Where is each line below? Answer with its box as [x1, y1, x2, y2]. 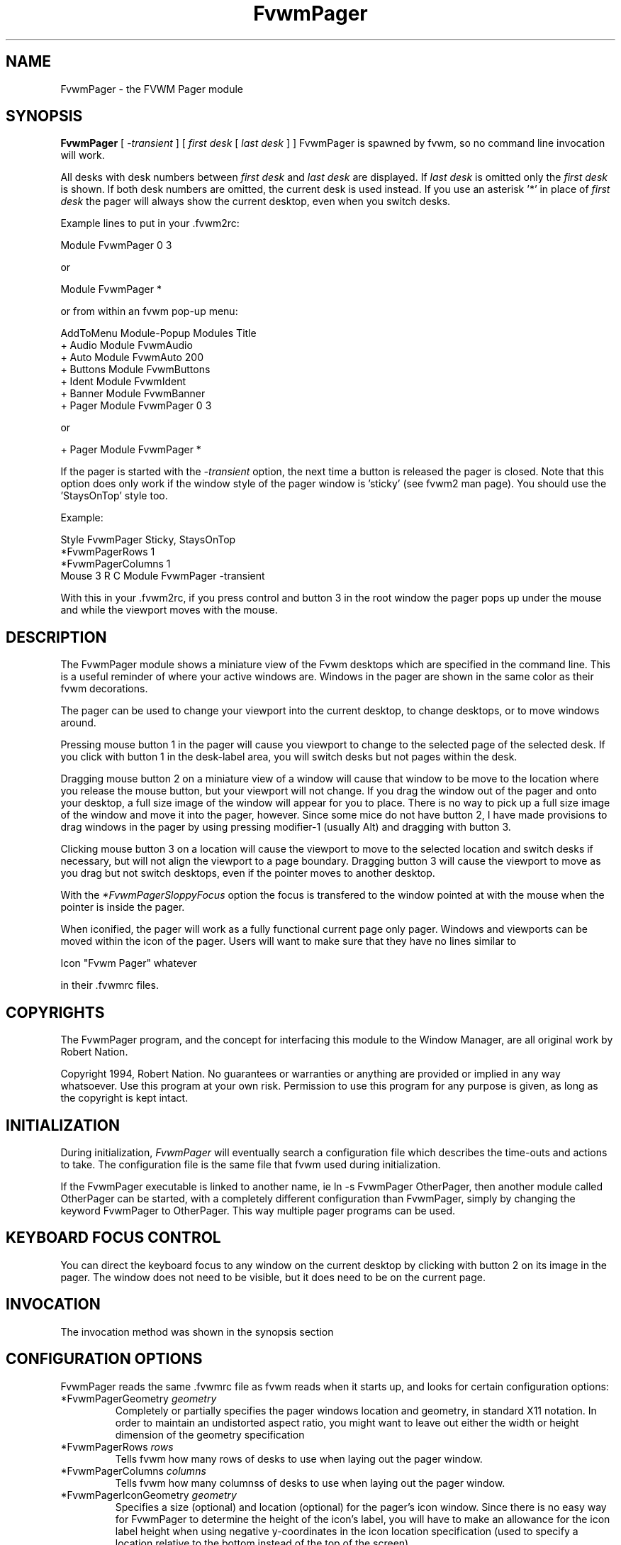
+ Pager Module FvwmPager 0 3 [60, 399, 212, 412]
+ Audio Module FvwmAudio [60, 339, 193, 352]
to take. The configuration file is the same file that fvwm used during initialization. [60, 1158, 441, 1170]
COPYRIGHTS [6, 1003, 105, 1021]
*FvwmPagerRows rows [60, 1440, 174, 1453]
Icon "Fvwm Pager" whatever [60, 957, 197, 970]
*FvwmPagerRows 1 [60, 546, 155, 558]
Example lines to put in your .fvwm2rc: [60, 217, 240, 230]
